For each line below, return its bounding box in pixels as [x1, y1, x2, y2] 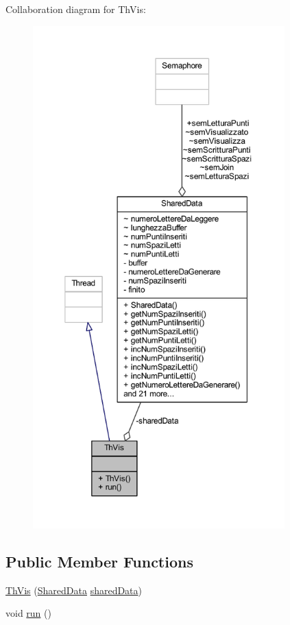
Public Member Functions [5, 550, 193, 572]
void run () [5, 606, 51, 620]
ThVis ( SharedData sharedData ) [5, 583, 143, 597]
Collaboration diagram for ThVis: [5, 2, 146, 16]
